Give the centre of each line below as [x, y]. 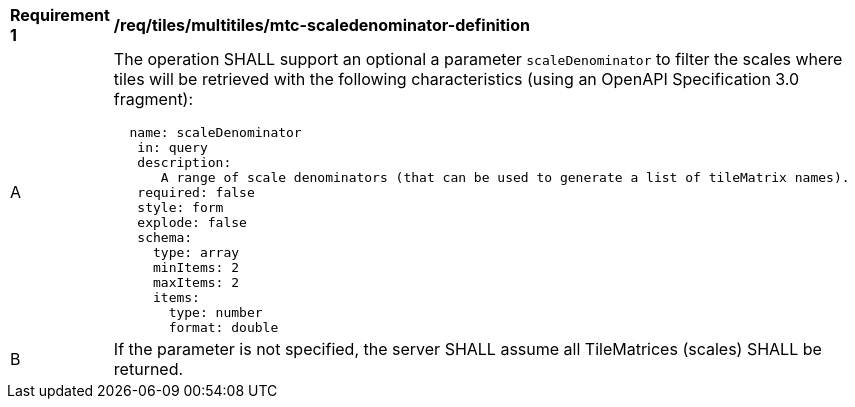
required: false [196, 192]
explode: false [192, 222]
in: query [172, 147]
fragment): [153, 99]
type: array [196, 252]
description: [184, 162]
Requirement [60, 15]
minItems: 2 [196, 267]
